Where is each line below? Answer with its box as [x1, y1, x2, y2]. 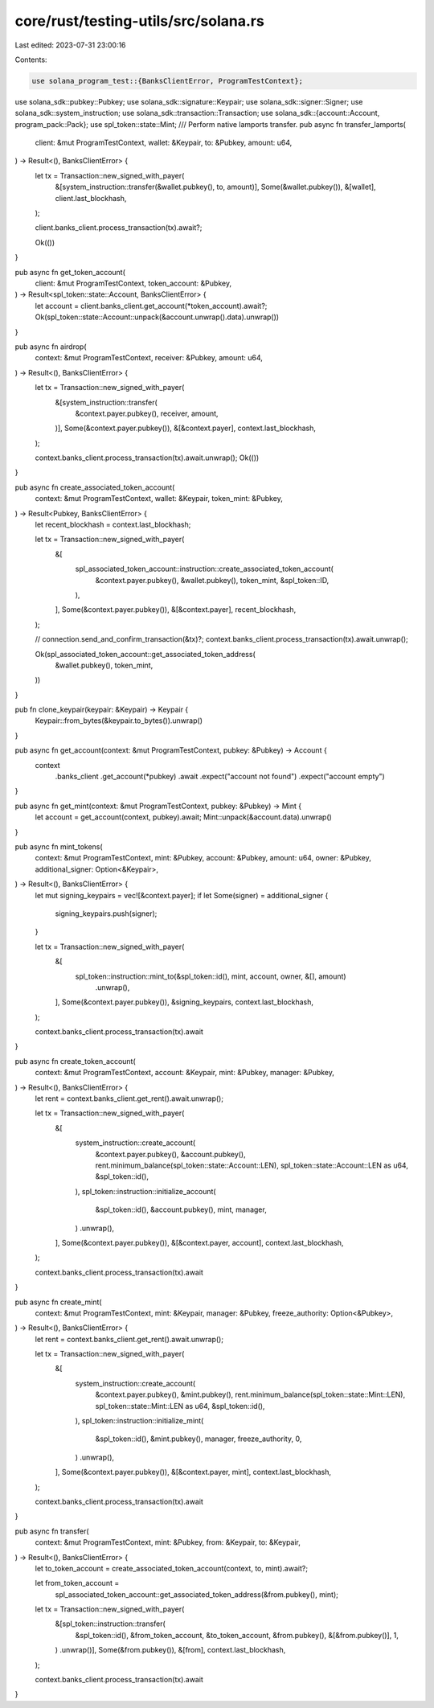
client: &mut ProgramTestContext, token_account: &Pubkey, [35, 278, 232, 288]
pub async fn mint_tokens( [14, 842, 104, 852]
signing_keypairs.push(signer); [55, 909, 158, 918]
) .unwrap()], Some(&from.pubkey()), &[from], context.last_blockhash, [55, 1645, 286, 1655]
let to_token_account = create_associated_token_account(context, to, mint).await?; [35, 1563, 309, 1573]
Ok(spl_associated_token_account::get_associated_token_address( [35, 649, 256, 659]
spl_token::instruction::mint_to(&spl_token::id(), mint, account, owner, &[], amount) [75, 971, 346, 981]
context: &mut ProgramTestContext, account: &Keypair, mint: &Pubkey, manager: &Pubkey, [35, 1068, 335, 1078]
